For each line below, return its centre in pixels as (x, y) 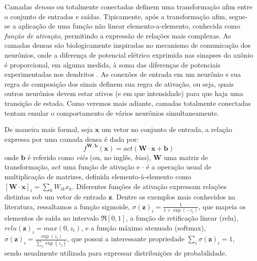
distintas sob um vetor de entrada (55, 197)
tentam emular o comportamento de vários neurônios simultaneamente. (112, 113)
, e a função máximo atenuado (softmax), (144, 227)
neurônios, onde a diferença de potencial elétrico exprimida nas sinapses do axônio (129, 54)
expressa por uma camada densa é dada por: (72, 139)
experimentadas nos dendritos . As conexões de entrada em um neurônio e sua (123, 74)
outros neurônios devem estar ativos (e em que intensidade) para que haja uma (124, 93)
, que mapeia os (222, 206)
